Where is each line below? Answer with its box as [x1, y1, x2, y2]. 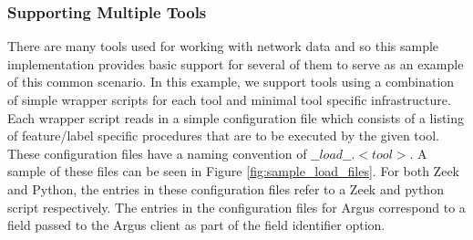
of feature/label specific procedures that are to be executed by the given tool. [7, 126, 439, 145]
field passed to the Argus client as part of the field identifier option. [7, 215, 386, 235]
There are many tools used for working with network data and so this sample [7, 37, 439, 56]
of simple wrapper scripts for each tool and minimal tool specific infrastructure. [7, 90, 451, 109]
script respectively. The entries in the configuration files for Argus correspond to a [7, 197, 466, 216]
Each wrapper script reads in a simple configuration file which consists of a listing [7, 108, 465, 127]
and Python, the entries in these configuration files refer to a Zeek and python [7, 179, 444, 198]
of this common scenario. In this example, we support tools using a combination [7, 72, 455, 91]
